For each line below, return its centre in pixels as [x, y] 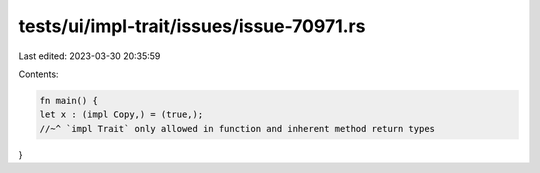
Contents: [38, 74]
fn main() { [69, 100]
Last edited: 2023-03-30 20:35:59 [89, 56]
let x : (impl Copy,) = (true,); [121, 114]
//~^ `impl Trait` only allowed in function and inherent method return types [237, 128]
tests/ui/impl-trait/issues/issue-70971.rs [192, 26]
